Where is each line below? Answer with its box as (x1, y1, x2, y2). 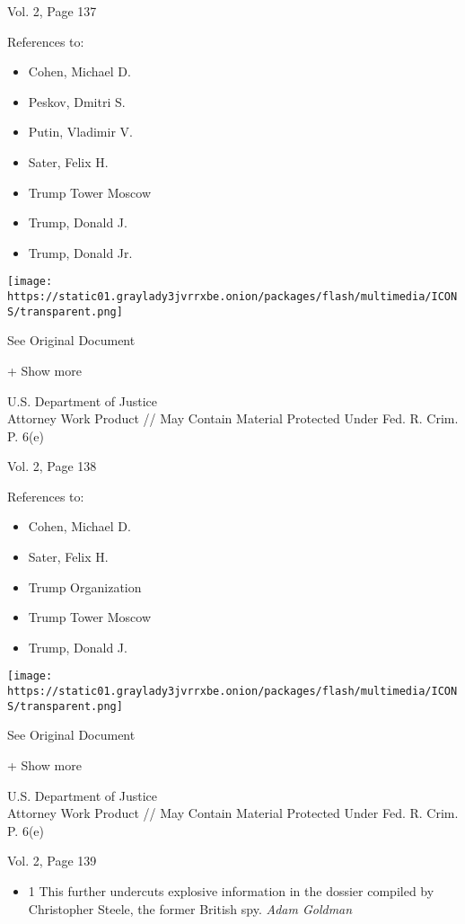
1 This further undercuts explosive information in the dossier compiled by (28, 881, 434, 900)
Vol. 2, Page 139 (7, 851, 97, 870)
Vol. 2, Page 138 (7, 457, 97, 475)
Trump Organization (28, 577, 142, 596)
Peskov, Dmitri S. (28, 92, 126, 111)
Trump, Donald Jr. (28, 243, 133, 262)
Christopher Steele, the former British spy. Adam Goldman (28, 899, 353, 918)
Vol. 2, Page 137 (7, 2, 97, 20)
